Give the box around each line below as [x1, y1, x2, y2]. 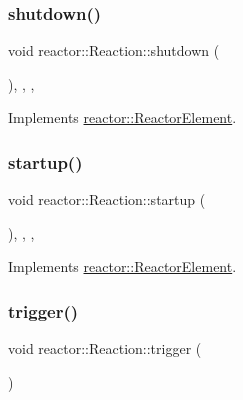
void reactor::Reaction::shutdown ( [8, 40, 220, 61]
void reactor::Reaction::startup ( [8, 189, 206, 210]
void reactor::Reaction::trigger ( [8, 338, 202, 359]
